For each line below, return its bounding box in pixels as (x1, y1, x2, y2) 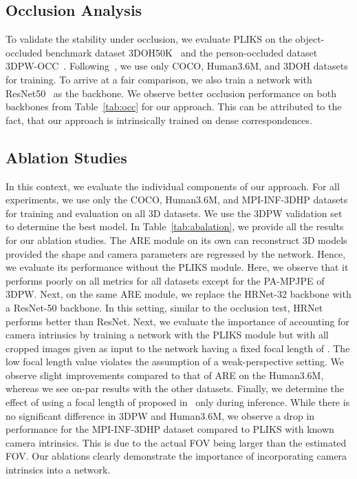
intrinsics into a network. (6, 462, 111, 477)
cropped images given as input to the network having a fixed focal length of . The (6, 340, 350, 355)
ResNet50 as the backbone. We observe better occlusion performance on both (6, 85, 336, 100)
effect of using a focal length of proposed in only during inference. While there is (6, 395, 350, 409)
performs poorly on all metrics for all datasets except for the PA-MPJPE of (6, 273, 325, 287)
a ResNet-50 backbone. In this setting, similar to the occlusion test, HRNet (6, 300, 323, 314)
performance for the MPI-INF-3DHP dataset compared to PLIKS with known (6, 422, 334, 436)
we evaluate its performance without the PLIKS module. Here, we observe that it (6, 260, 349, 274)
